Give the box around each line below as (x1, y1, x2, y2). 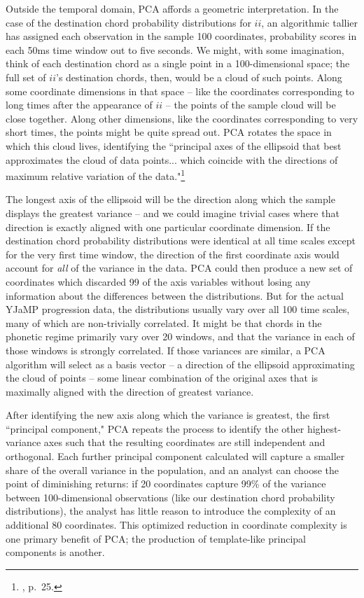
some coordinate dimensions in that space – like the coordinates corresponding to (6, 83, 354, 98)
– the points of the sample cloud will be (165, 97, 336, 112)
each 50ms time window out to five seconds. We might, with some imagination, (6, 42, 344, 57)
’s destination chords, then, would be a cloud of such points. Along (56, 69, 342, 84)
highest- (307, 421, 342, 436)
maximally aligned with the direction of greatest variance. (6, 384, 254, 398)
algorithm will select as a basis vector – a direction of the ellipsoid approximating (6, 356, 355, 371)
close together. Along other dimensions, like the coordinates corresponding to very (6, 111, 358, 125)
